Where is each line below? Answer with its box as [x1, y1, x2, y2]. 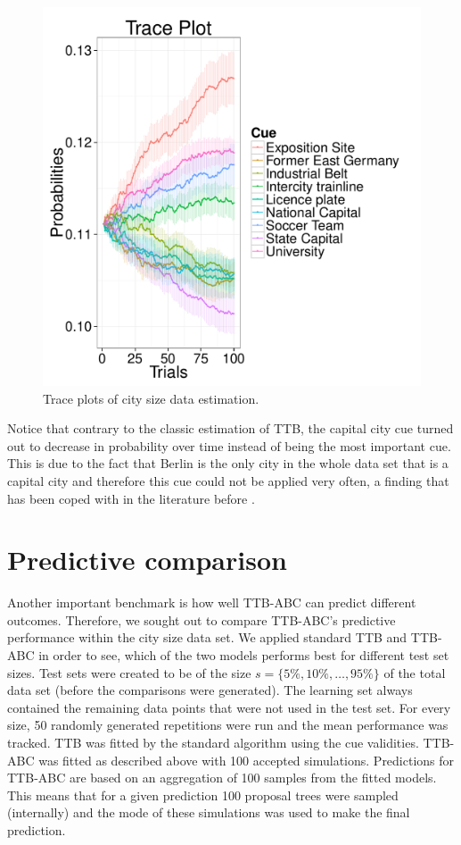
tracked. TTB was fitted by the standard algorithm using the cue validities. [7, 733, 419, 752]
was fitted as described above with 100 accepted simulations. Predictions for [38, 750, 455, 769]
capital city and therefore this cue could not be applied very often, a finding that [7, 471, 449, 489]
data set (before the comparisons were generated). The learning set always [7, 681, 413, 699]
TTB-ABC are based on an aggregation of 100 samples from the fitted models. [7, 768, 437, 787]
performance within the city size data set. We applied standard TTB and [7, 628, 407, 647]
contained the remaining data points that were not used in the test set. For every [7, 698, 451, 716]
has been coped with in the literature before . [7, 489, 255, 507]
